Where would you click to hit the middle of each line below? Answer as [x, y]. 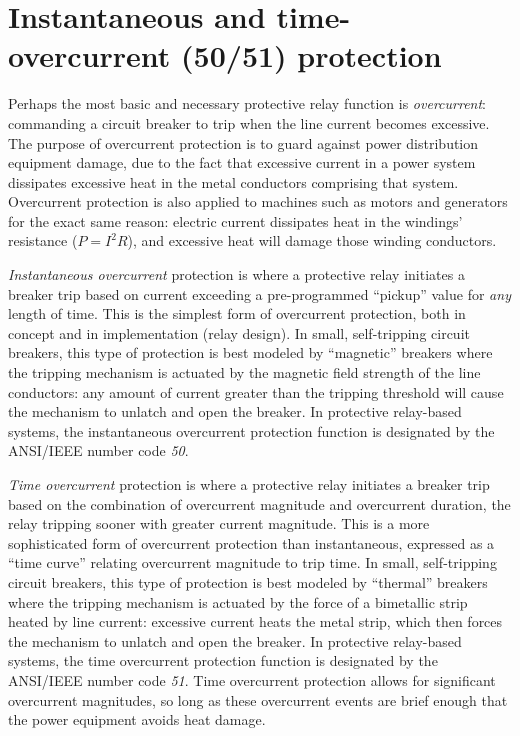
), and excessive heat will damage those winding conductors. [312, 240]
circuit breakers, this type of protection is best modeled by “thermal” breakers [248, 581]
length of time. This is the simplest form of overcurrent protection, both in [237, 313]
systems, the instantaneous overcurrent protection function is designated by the [251, 430]
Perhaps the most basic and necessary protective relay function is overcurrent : [247, 103]
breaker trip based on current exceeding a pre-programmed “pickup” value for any [259, 293]
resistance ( [43, 240]
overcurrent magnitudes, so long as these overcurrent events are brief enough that [258, 699]
